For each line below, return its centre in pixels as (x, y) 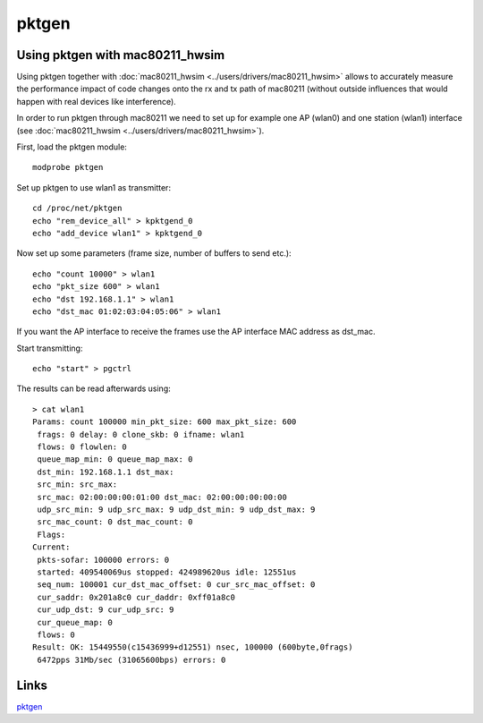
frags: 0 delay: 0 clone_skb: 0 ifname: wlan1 (141, 434)
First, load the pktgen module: (72, 147)
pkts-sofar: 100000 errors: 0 (103, 560)
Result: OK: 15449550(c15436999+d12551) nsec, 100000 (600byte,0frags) (193, 647)
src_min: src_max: (77, 485)
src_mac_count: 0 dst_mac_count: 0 (115, 522)
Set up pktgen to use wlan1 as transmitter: (94, 187)
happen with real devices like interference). (96, 101)
